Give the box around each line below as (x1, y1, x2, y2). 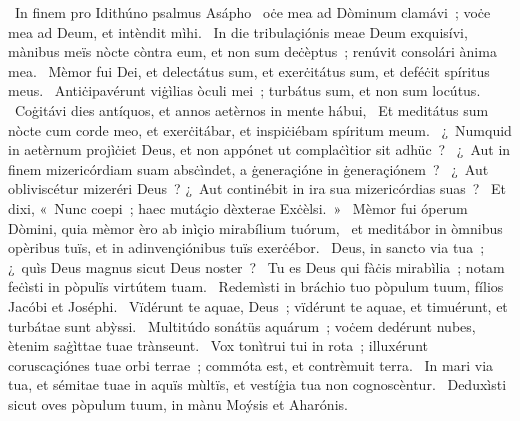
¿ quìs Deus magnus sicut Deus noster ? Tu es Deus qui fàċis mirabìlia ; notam (8, 256, 505, 277)
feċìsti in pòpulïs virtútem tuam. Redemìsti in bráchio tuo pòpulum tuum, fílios (8, 276, 504, 297)
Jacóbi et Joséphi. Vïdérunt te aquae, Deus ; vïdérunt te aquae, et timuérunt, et (8, 295, 508, 316)
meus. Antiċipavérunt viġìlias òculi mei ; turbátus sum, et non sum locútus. (8, 80, 481, 101)
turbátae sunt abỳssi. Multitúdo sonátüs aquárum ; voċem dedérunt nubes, (8, 315, 476, 336)
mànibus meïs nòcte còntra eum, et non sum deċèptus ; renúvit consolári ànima (8, 41, 497, 62)
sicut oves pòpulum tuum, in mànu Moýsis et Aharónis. (8, 393, 348, 414)
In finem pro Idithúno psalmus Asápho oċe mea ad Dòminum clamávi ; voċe (14, 2, 491, 22)
